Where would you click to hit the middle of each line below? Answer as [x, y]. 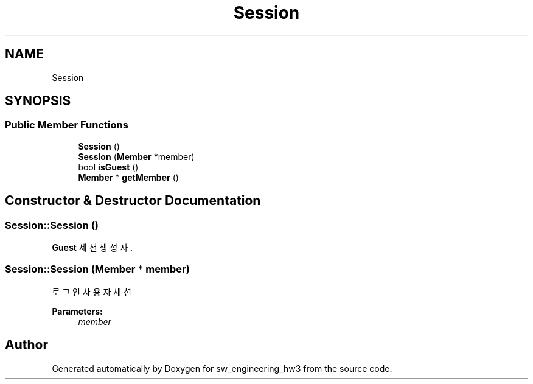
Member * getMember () [128, 177]
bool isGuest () [108, 167]
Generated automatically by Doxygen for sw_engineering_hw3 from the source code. [222, 368]
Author [26, 345]
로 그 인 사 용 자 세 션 [92, 291]
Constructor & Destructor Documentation [133, 201]
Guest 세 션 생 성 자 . [92, 248]
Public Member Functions [67, 125]
